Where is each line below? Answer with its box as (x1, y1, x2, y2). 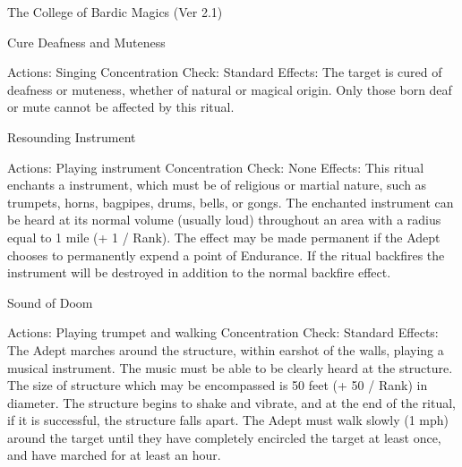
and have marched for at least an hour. (7, 446, 221, 464)
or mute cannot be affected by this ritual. (7, 98, 235, 116)
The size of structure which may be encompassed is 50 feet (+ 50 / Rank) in (7, 376, 428, 395)
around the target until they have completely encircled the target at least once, (7, 428, 441, 446)
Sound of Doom (7, 293, 93, 311)
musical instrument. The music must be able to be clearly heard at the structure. (7, 358, 453, 377)
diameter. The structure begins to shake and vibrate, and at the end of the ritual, (7, 393, 456, 412)
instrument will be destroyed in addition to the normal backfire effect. (7, 263, 391, 282)
